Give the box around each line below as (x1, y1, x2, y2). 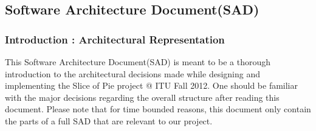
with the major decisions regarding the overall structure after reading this (5, 91, 280, 103)
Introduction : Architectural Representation (5, 31, 225, 46)
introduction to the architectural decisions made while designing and (5, 67, 260, 80)
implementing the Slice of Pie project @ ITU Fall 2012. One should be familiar (5, 79, 298, 92)
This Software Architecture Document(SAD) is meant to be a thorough (5, 56, 271, 68)
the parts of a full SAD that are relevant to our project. (5, 114, 213, 127)
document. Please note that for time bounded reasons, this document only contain (5, 103, 311, 115)
